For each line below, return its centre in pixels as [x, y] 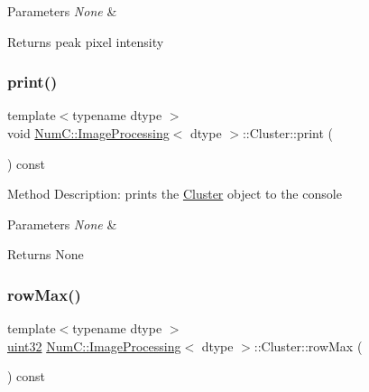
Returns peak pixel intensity [86, 41]
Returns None [46, 254]
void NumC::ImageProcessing [88, 133]
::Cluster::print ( [288, 133]
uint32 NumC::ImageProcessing [94, 345]
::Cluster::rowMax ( [308, 345]
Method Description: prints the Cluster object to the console [175, 194]
